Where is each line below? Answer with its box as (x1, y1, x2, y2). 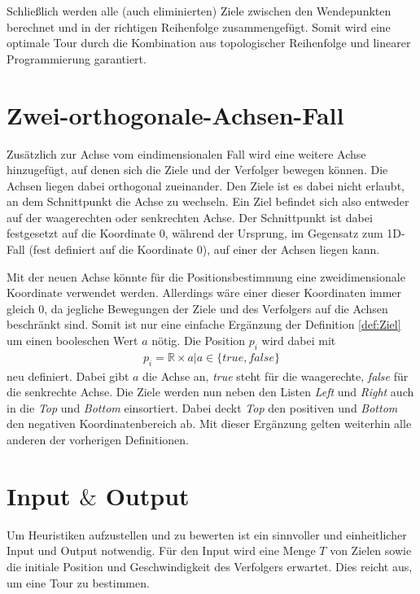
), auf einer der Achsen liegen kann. (202, 241, 380, 258)
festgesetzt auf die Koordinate (7, 225, 155, 242)
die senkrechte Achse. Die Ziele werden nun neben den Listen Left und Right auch (7, 383, 414, 400)
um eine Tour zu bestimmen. (7, 574, 150, 591)
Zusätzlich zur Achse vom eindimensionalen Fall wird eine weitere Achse (7, 145, 366, 162)
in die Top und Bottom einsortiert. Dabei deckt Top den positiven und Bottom (7, 399, 398, 416)
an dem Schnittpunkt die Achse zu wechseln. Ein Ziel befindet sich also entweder (7, 193, 409, 210)
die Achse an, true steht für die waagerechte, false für (142, 367, 409, 384)
